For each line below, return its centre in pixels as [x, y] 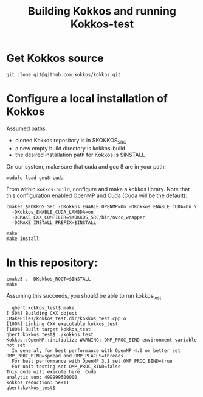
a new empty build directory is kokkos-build [70, 148]
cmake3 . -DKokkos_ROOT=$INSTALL [49, 279]
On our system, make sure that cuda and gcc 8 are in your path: [86, 166]
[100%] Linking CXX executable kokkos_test [62, 324]
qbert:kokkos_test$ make [43, 308]
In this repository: [52, 262]
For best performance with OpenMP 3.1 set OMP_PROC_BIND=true [92, 361]
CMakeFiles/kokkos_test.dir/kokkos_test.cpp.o [66, 319]
